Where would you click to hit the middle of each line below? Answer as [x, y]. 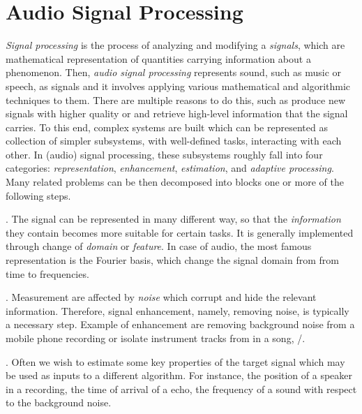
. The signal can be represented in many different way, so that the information [173, 219]
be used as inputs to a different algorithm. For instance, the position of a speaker [179, 375]
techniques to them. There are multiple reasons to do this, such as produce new [176, 99]
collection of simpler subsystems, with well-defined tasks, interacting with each [174, 141]
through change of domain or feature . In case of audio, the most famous [159, 246]
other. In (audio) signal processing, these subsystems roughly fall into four [164, 154]
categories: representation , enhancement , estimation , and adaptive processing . [170, 168]
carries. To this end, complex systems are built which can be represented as [167, 127]
